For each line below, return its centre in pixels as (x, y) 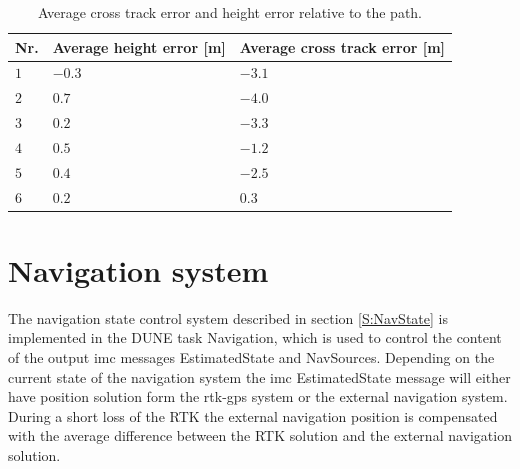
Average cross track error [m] (342, 46)
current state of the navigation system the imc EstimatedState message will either (259, 376)
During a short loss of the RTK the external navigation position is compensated (253, 415)
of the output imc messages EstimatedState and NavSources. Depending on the (251, 357)
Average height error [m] (139, 46)
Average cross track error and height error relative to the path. (230, 12)
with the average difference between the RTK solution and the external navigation (260, 435)
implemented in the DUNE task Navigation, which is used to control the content (255, 337)
